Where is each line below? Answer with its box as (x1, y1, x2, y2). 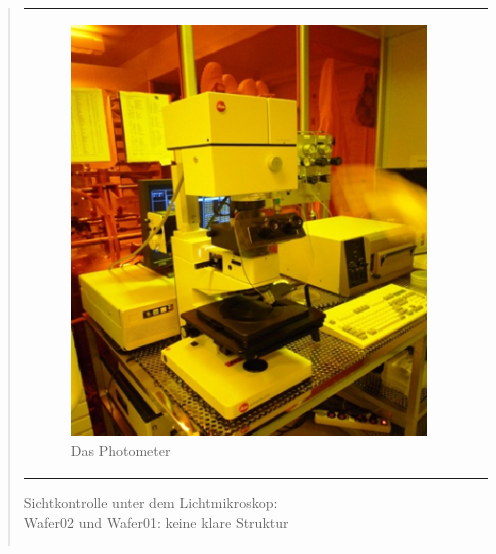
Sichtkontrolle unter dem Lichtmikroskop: (23, 492, 278, 513)
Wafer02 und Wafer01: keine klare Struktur (23, 511, 289, 532)
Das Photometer (70, 440, 171, 461)
